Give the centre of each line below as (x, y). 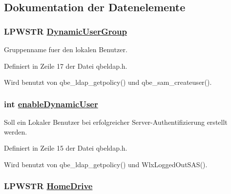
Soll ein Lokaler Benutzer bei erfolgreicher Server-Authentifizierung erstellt (116, 122)
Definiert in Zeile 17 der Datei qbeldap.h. (66, 66)
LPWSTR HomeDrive (48, 186)
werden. (16, 131)
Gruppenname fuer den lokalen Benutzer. (66, 49)
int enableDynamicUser (51, 104)
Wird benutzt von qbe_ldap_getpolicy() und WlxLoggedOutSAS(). (106, 164)
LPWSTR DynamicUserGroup (65, 31)
